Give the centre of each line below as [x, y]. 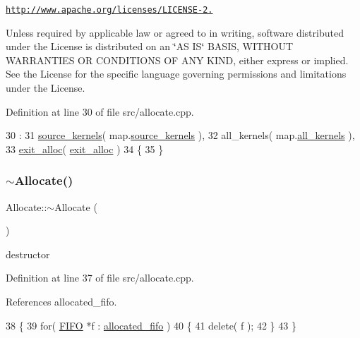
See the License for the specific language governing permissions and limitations [176, 74]
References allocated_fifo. [61, 301]
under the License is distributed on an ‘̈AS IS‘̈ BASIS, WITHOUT [150, 46]
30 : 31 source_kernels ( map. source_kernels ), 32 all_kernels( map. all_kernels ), [180, 135]
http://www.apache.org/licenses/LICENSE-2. [109, 10]
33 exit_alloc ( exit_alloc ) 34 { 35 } [85, 149]
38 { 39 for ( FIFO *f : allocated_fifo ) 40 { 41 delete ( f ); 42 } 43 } [151, 325]
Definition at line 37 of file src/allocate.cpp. [100, 278]
